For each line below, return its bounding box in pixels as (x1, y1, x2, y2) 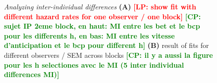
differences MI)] (4, 69, 59, 80)
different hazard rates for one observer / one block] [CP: (4, 11, 201, 21)
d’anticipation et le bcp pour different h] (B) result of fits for (4, 40, 209, 50)
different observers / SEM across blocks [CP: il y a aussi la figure (4, 49, 213, 60)
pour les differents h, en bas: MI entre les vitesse (4, 30, 175, 41)
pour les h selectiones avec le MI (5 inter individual (4, 59, 184, 70)
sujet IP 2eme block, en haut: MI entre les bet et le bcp (4, 21, 200, 31)
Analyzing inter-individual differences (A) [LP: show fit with (4, 1, 197, 11)
